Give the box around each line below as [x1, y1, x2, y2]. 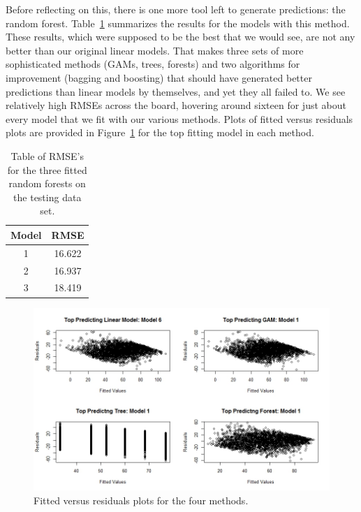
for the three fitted [7, 162, 87, 177]
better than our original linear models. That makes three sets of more [6, 43, 304, 57]
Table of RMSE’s [10, 148, 84, 163]
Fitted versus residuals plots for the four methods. [34, 493, 249, 508]
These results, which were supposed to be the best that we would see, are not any [6, 29, 355, 44]
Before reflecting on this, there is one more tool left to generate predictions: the [6, 2, 346, 16]
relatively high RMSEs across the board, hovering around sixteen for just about [6, 98, 346, 112]
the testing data [13, 189, 82, 204]
